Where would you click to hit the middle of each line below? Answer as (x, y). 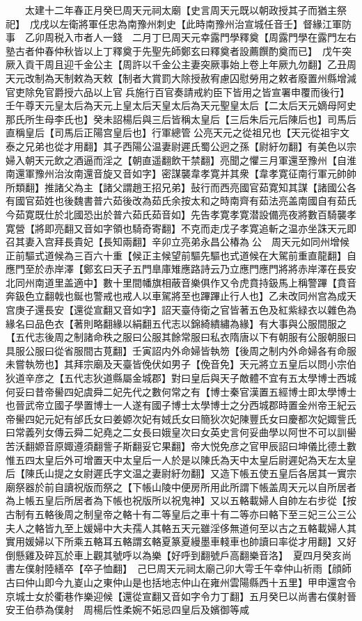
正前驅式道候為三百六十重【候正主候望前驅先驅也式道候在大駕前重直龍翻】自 (181, 255)
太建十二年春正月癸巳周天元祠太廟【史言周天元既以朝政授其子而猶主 (181, 10)
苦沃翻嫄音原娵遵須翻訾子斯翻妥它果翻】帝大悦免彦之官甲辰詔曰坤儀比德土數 (181, 446)
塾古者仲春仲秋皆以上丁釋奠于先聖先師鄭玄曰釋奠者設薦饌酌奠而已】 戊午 (174, 50)
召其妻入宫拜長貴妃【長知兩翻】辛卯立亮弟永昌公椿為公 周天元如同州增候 (178, 242)
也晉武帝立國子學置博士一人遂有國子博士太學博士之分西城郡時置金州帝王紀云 (181, 405)
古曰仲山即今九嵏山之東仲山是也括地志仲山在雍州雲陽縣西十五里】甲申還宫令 (181, 582)
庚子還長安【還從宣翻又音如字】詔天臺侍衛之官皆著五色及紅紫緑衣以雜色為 (186, 310)
